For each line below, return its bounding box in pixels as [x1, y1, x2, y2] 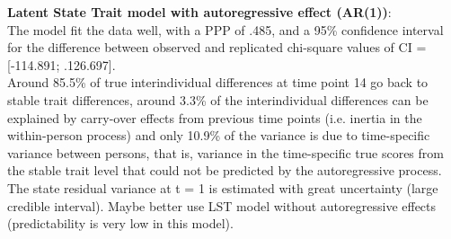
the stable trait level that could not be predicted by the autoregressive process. [7, 161, 442, 180]
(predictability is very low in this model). [7, 214, 234, 233]
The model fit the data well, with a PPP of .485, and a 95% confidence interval [7, 20, 444, 39]
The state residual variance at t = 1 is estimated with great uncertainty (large [7, 178, 438, 197]
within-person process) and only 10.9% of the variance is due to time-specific [7, 126, 430, 145]
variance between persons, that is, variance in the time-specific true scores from [7, 143, 444, 162]
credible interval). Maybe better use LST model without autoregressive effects [7, 196, 437, 215]
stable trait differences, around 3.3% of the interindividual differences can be [7, 90, 429, 109]
